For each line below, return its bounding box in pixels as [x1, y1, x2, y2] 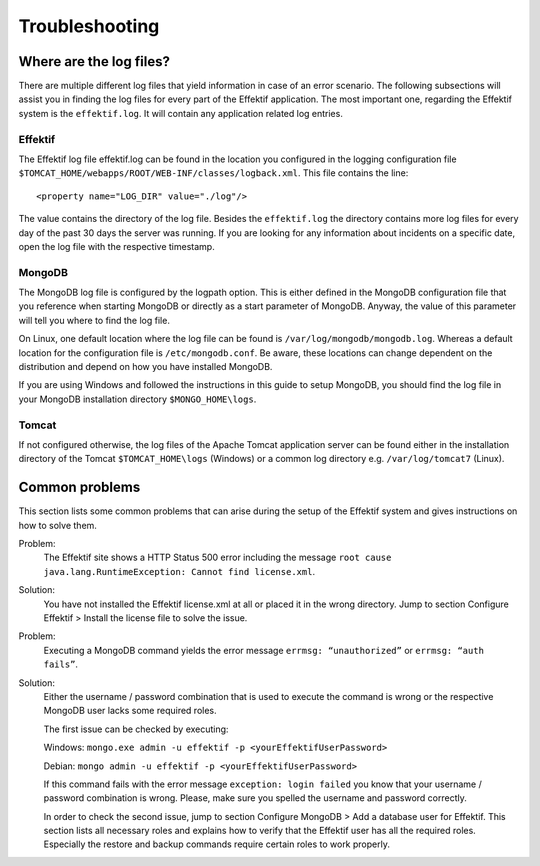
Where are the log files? [18, 53, 170, 70]
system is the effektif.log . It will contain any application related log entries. [18, 107, 344, 119]
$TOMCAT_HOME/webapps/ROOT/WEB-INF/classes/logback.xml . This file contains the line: [18, 167, 409, 179]
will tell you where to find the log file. [18, 314, 170, 326]
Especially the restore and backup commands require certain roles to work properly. [43, 838, 390, 850]
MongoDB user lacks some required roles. [43, 705, 217, 717]
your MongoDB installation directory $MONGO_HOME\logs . [18, 393, 257, 405]
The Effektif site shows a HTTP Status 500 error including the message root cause [43, 551, 392, 564]
